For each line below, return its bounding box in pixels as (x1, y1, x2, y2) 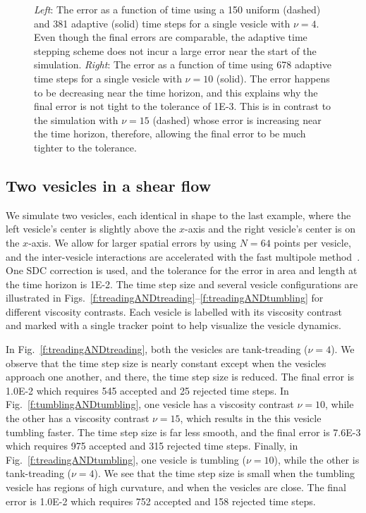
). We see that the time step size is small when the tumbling (94, 466, 355, 481)
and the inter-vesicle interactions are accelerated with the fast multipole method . (6, 249, 360, 264)
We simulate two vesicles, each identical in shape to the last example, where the (6, 207, 351, 222)
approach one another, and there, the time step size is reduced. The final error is (6, 369, 355, 384)
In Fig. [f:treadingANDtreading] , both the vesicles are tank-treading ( (6, 342, 308, 357)
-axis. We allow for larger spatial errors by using (28, 235, 237, 249)
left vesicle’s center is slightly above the (6, 221, 176, 236)
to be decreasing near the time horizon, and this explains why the (34, 85, 318, 99)
